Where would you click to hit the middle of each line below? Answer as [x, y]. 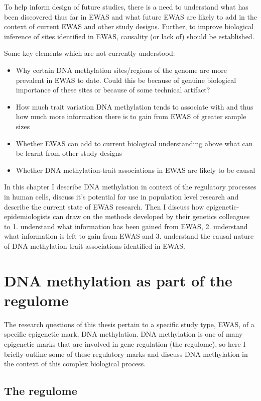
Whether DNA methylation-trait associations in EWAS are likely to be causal [136, 170]
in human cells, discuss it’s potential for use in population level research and [121, 196]
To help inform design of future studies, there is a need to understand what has [126, 7]
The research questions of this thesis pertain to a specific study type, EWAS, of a [129, 324]
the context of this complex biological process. [75, 364]
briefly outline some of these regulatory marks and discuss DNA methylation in [126, 354]
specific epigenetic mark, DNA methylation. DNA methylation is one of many [123, 334]
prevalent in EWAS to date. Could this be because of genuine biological [126, 80]
